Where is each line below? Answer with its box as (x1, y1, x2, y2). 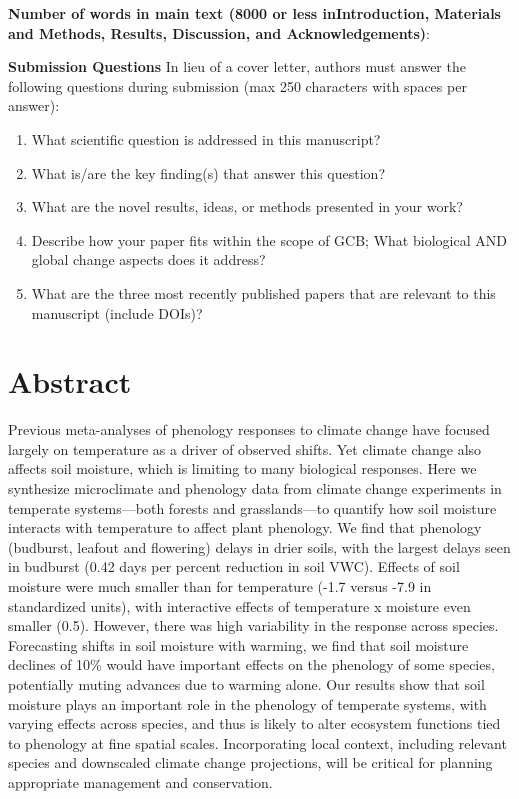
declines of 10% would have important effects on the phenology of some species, (8, 654, 495, 675)
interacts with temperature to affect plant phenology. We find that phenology (8, 517, 482, 538)
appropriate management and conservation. (8, 771, 273, 792)
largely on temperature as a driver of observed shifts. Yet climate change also (8, 438, 482, 459)
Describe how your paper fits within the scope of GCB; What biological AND (31, 229, 507, 250)
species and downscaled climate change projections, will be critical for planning (8, 752, 493, 773)
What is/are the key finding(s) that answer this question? (31, 162, 385, 183)
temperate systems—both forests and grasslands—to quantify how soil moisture (8, 497, 497, 518)
